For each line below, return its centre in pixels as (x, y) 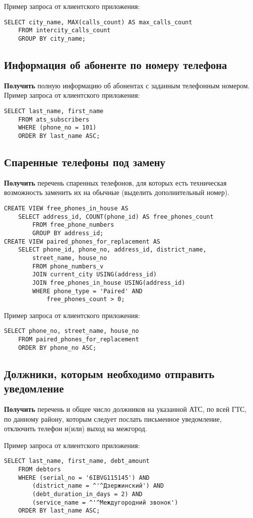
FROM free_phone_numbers (73, 225)
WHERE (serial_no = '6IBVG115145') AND (84, 478)
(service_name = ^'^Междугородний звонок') (105, 502)
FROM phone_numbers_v (68, 266)
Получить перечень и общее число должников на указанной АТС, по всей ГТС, (126, 409)
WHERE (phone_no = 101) (57, 128)
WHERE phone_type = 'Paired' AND (88, 291)
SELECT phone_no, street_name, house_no (72, 331)
